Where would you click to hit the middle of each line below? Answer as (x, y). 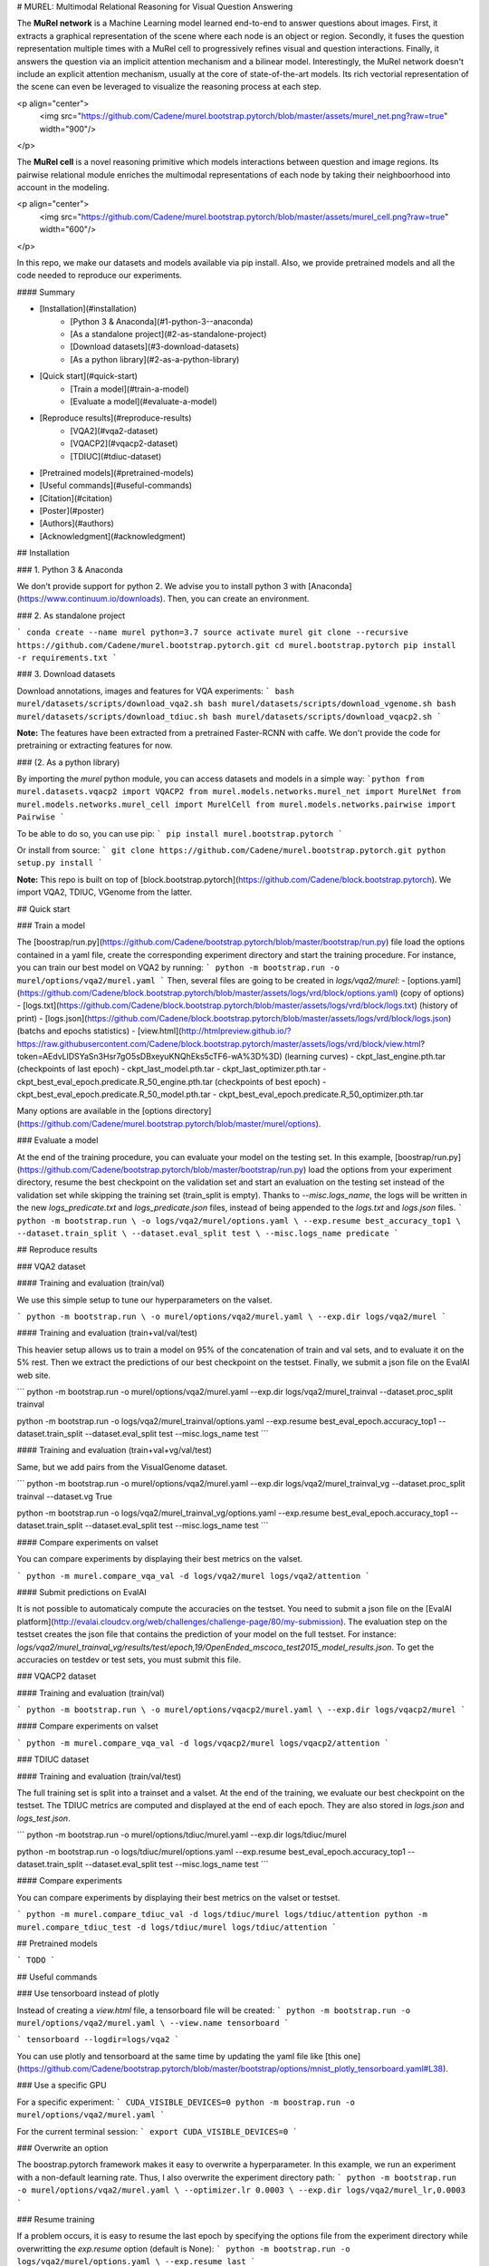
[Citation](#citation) (76, 498)
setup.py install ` (60, 863)
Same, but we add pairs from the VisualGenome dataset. (122, 1467)
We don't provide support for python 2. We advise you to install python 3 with (162, 586)
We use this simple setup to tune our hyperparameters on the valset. (144, 1300)
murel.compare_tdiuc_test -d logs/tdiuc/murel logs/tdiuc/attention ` (177, 1927)
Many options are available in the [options (95, 1111)
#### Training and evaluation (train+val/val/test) (107, 1333)
